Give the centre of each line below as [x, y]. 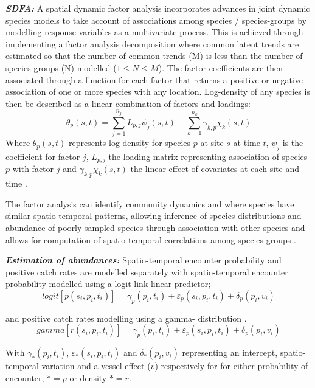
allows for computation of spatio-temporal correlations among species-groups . [151, 239]
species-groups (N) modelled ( [61, 67]
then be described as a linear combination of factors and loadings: [128, 103]
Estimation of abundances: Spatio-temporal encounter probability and [144, 260]
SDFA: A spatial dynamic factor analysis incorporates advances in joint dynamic [158, 8]
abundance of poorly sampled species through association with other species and [155, 227]
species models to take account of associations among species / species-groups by [156, 20]
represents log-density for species [130, 143]
